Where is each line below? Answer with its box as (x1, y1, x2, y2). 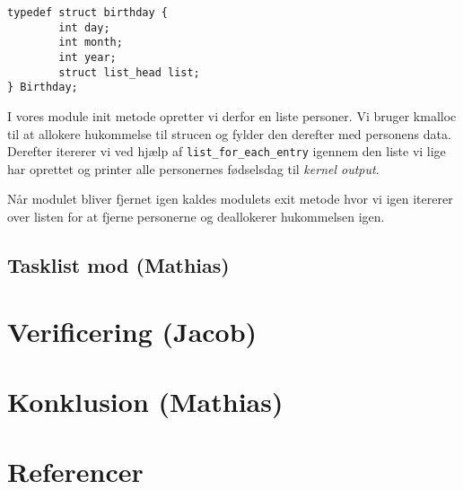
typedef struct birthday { (7, 6, 168, 19)
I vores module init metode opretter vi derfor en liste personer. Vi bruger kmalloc (7, 106, 457, 125)
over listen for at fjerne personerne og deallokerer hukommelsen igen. (7, 206, 385, 225)
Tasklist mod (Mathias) (7, 250, 230, 278)
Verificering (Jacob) (7, 312, 258, 349)
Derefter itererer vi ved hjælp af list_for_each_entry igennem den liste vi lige (7, 142, 446, 161)
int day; (58, 21, 110, 34)
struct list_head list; (58, 66, 200, 79)
